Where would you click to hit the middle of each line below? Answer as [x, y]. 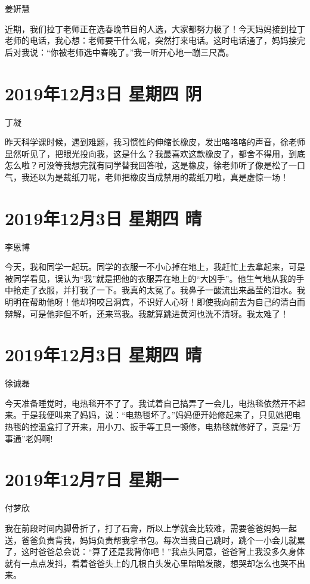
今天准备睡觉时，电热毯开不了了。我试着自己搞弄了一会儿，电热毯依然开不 [151, 403]
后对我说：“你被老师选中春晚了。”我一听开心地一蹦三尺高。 [120, 52]
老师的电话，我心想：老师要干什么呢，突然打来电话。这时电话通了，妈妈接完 [155, 40]
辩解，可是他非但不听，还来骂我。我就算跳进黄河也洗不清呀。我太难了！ [147, 313]
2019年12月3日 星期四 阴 [103, 93]
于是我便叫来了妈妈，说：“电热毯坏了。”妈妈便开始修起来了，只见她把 [157, 415]
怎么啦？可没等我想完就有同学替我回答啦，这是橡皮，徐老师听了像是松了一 [151, 165]
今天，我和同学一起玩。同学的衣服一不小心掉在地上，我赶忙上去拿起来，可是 [155, 267]
